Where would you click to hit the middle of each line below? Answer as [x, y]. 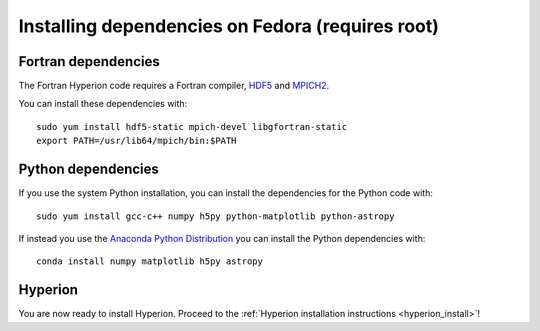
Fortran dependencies [89, 61]
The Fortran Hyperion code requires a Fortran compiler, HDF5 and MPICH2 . [174, 86]
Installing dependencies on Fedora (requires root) [229, 26]
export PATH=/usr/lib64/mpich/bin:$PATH [136, 141]
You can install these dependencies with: [103, 104]
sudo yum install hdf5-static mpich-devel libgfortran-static [192, 126]
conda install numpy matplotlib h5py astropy [150, 261]
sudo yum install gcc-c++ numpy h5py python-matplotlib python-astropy [215, 216]
